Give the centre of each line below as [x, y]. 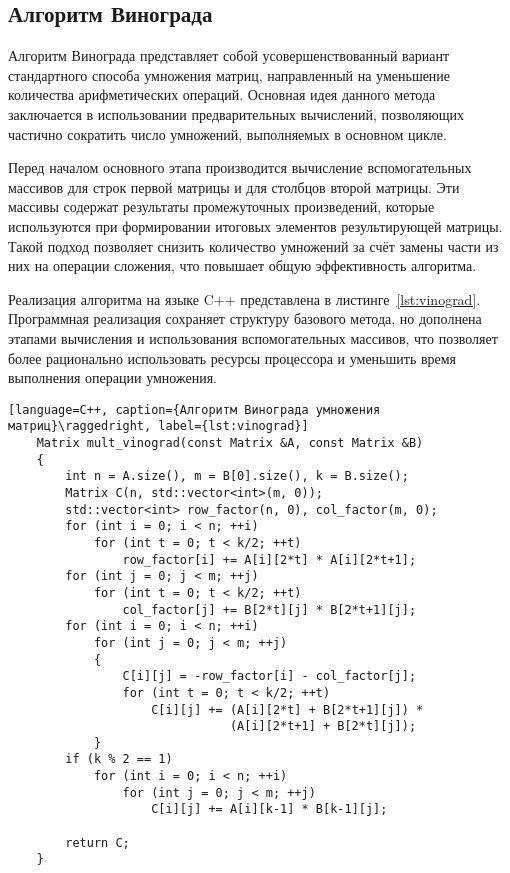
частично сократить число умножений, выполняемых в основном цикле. [227, 133]
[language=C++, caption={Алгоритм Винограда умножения [194, 409]
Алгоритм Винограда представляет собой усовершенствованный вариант [229, 55]
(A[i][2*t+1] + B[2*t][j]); [323, 726]
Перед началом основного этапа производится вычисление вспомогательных [240, 167]
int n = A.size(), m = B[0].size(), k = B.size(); [237, 476]
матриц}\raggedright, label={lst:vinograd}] [158, 426]
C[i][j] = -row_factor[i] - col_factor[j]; [269, 676]
